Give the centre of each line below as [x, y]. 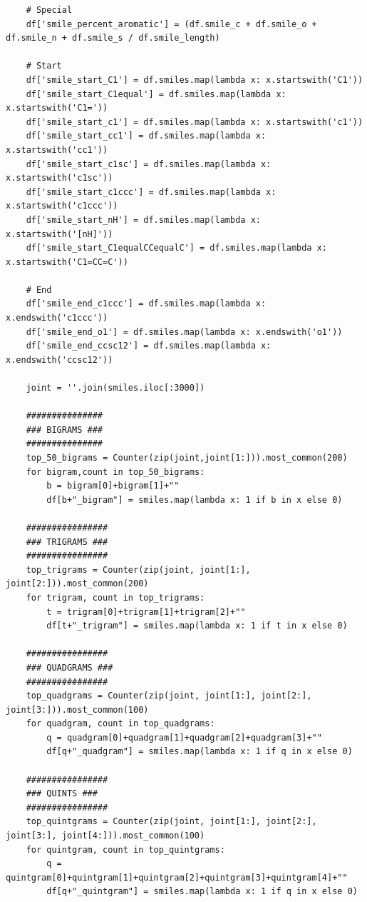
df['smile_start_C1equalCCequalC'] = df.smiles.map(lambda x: [177, 248]
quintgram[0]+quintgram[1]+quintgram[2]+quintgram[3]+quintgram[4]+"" [177, 877]
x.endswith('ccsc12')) [60, 360]
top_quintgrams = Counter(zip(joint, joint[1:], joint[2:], [171, 822]
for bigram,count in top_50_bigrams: [115, 472]
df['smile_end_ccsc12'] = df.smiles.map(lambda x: [149, 346]
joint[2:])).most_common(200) [77, 584]
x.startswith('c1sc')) [60, 178]
